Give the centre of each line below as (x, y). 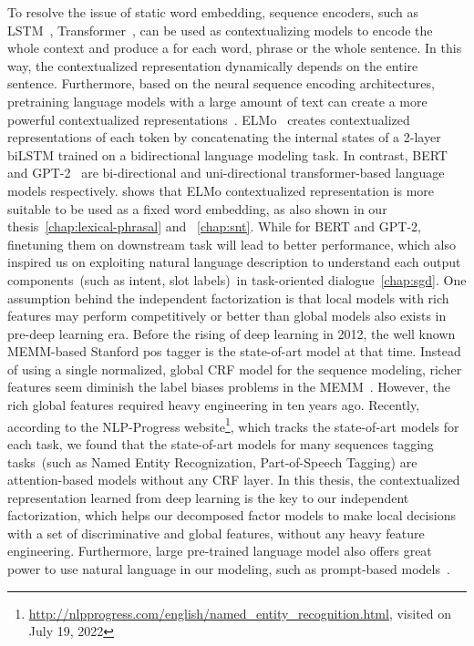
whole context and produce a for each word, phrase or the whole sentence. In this (235, 48)
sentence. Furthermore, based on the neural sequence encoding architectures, (221, 83)
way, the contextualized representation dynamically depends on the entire (213, 65)
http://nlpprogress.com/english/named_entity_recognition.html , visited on (240, 613)
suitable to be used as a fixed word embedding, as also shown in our (197, 208)
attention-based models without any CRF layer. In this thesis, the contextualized (234, 480)
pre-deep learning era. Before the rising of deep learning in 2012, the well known (232, 333)
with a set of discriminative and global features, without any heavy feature (216, 533)
